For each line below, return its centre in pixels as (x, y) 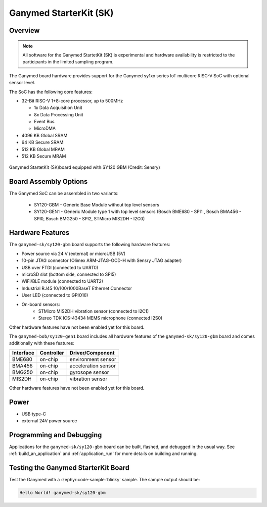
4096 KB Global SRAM (44, 135)
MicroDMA (45, 128)
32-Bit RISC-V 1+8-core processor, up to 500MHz (72, 101)
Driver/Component (92, 353)
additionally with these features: (42, 343)
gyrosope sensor (89, 372)
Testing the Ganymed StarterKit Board (69, 468)
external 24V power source (49, 421)
